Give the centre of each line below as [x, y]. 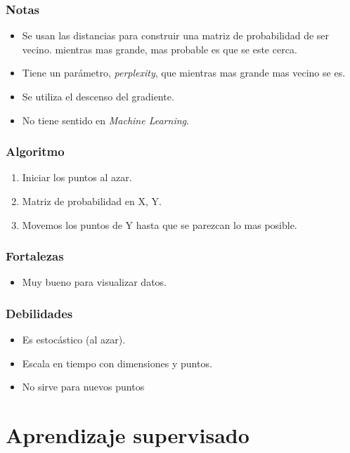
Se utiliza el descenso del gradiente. [98, 96]
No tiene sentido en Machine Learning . [105, 120]
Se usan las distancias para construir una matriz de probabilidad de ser [176, 35]
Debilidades [39, 313]
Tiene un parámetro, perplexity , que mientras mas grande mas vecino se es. [184, 73]
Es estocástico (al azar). [74, 340]
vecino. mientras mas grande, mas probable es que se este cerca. [160, 49]
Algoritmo [35, 151]
